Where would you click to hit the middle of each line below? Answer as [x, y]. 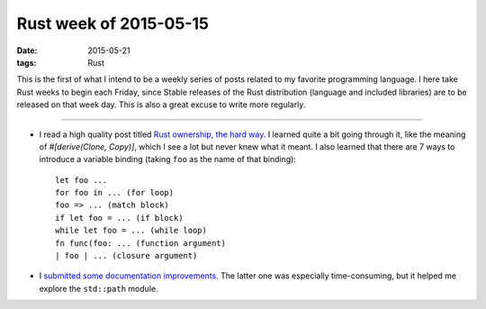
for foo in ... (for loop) [115, 193]
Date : [27, 50]
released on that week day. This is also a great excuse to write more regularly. [161, 105]
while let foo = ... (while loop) [131, 231]
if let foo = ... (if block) [119, 218]
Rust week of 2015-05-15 [112, 23]
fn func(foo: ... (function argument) [141, 243]
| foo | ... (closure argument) [126, 256]
